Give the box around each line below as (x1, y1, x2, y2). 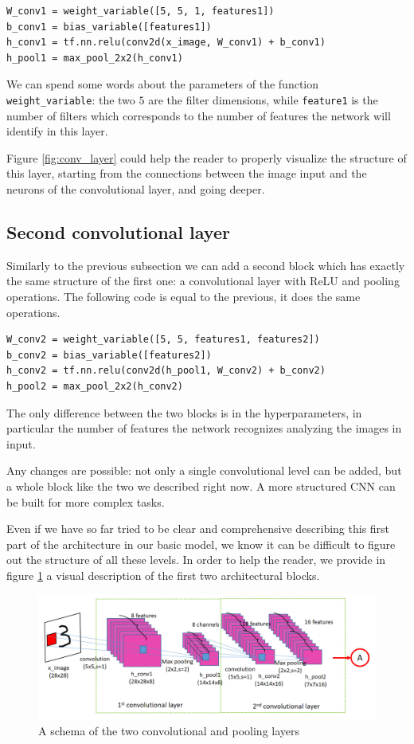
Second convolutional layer (6, 219, 230, 244)
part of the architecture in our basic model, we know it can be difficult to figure (6, 535, 396, 552)
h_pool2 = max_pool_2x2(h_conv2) (6, 380, 183, 392)
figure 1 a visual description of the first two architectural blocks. (6, 566, 320, 583)
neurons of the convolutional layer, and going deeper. (6, 181, 265, 197)
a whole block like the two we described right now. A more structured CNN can (6, 477, 396, 494)
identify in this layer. (6, 123, 108, 139)
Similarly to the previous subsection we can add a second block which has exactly (6, 256, 405, 273)
